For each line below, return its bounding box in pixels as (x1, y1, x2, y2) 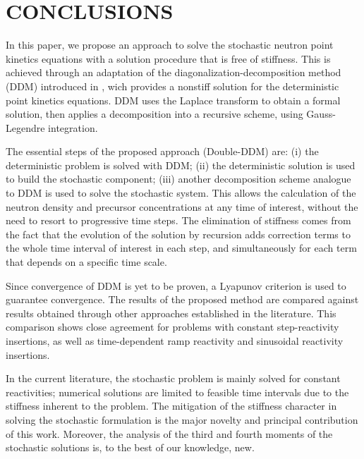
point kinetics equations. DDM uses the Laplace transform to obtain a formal (6, 92, 341, 107)
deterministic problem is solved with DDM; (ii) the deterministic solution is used (6, 157, 356, 172)
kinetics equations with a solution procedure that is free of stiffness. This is (6, 51, 331, 66)
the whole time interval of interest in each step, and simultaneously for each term (6, 240, 357, 255)
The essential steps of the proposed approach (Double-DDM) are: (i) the (6, 144, 319, 159)
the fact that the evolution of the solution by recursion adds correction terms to (6, 226, 351, 241)
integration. (48, 120, 98, 135)
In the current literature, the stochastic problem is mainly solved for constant (6, 371, 341, 386)
